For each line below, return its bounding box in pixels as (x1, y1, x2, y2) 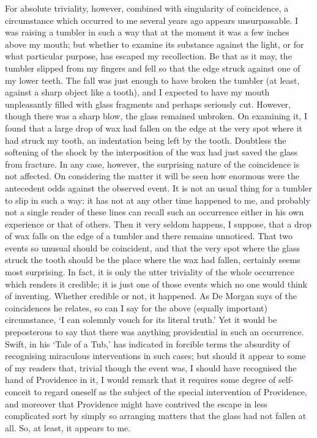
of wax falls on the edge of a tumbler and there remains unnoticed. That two (5, 229, 293, 242)
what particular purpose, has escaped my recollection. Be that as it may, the (5, 50, 292, 62)
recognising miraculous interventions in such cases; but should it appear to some (5, 349, 306, 362)
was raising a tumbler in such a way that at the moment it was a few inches (5, 26, 289, 39)
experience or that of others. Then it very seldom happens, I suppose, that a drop (5, 217, 312, 230)
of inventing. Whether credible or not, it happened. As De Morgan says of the (5, 289, 297, 302)
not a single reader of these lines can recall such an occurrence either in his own (5, 206, 304, 218)
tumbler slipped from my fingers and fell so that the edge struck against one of (5, 61, 300, 74)
